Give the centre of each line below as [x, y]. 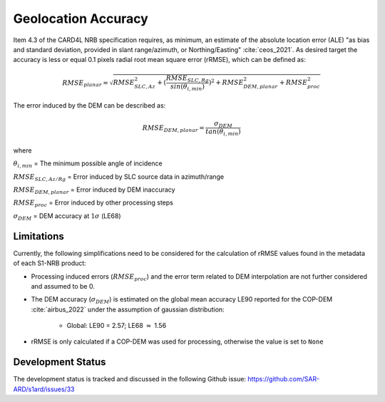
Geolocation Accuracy [81, 19]
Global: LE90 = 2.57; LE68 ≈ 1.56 [117, 326]
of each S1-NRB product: [50, 263]
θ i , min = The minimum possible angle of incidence [88, 164]
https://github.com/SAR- [283, 379]
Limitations [38, 236]
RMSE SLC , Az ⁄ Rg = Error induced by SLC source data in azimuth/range [119, 177]
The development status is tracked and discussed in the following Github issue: [129, 379]
